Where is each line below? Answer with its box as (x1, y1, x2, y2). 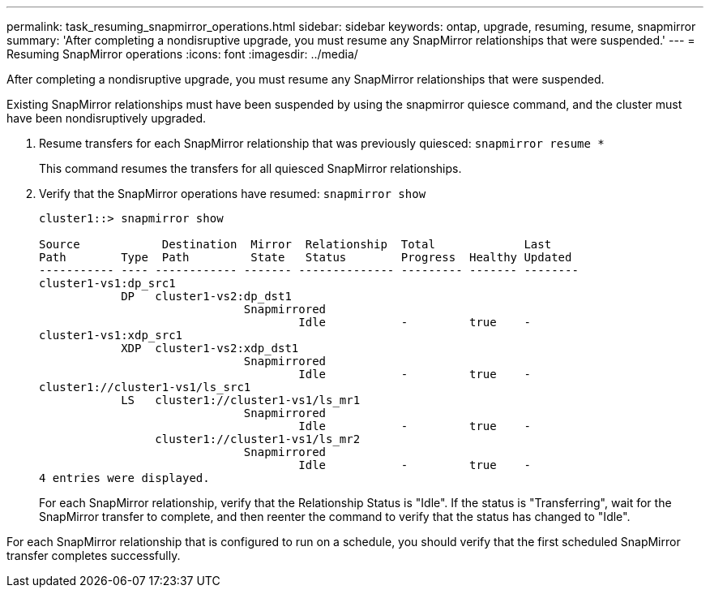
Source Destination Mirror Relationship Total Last (39, 238, 552, 251)
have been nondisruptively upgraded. (6, 111, 207, 125)
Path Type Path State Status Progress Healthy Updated (39, 251, 572, 264)
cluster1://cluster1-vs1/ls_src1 (39, 381, 251, 394)
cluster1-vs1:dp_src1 (39, 277, 176, 290)
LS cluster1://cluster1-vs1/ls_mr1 (121, 394, 361, 407)
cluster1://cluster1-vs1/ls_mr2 (155, 433, 361, 445)
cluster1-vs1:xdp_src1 (39, 329, 183, 342)
